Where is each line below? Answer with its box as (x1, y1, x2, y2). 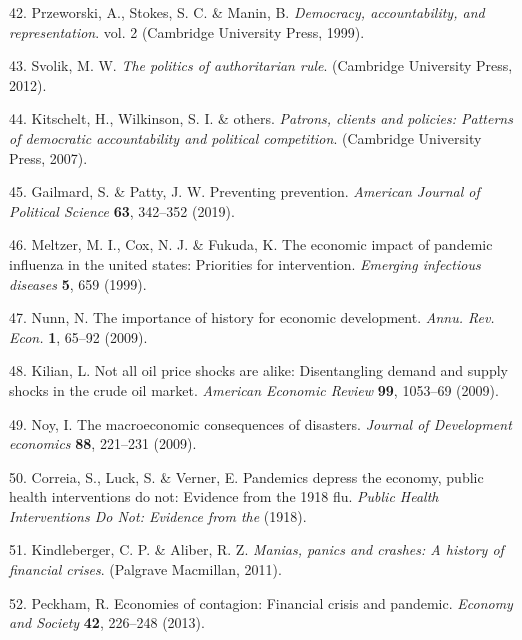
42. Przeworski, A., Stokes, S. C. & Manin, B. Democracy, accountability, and (9, 2, 485, 22)
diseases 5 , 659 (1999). (9, 273, 147, 294)
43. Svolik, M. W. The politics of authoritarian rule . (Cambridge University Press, (9, 55, 513, 76)
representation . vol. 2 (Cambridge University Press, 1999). (9, 21, 365, 42)
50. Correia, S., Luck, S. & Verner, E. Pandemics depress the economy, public (9, 466, 484, 487)
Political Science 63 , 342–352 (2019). (9, 200, 235, 221)
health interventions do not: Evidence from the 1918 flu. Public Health (9, 486, 439, 507)
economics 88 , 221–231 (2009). (9, 433, 197, 454)
